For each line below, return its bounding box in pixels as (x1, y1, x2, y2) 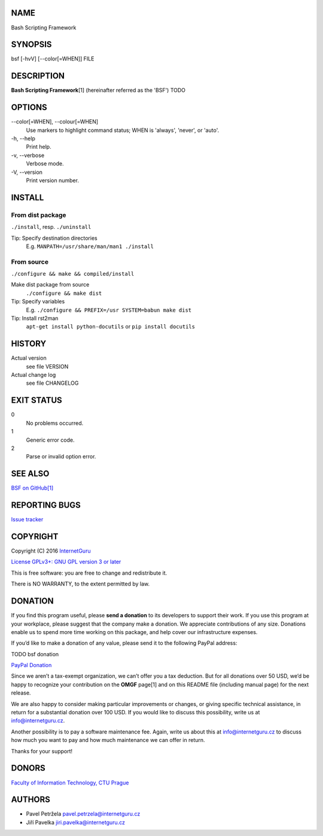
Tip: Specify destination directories (11, 234, 98, 242)
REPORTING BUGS (11, 500, 81, 511)
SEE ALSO (11, 469, 50, 479)
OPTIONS (11, 102, 47, 113)
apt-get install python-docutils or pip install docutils (26, 323, 196, 330)
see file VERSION (26, 363, 69, 370)
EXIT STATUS (11, 396, 62, 406)
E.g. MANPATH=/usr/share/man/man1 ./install (26, 243, 154, 250)
